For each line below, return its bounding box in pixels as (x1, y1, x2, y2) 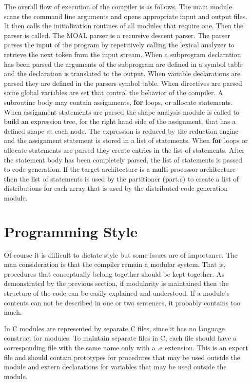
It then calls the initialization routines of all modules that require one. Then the (4, 20, 244, 31)
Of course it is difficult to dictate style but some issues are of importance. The (4, 249, 238, 260)
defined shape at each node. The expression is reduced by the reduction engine (4, 125, 239, 136)
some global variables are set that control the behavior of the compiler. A (4, 87, 223, 98)
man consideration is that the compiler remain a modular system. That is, (4, 259, 226, 269)
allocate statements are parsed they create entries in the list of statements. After (4, 144, 245, 155)
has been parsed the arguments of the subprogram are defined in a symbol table (4, 59, 243, 69)
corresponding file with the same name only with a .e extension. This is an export (4, 342, 248, 352)
